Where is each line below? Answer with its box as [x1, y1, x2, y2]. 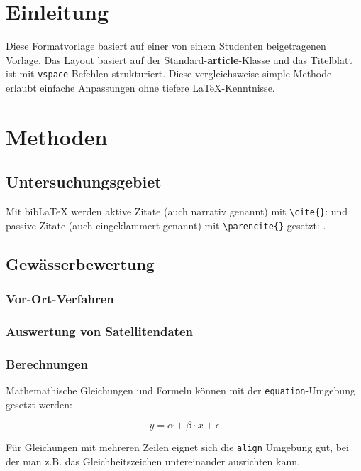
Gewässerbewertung [6, 252, 155, 274]
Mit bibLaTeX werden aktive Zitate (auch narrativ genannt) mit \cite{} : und [6, 204, 348, 219]
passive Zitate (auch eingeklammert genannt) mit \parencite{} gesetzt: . [6, 217, 326, 232]
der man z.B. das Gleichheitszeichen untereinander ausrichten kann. [6, 454, 300, 469]
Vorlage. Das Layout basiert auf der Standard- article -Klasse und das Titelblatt [6, 52, 352, 67]
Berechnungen [6, 354, 88, 372]
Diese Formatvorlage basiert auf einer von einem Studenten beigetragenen [6, 38, 326, 53]
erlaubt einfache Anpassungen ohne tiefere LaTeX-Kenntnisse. [6, 80, 275, 94]
